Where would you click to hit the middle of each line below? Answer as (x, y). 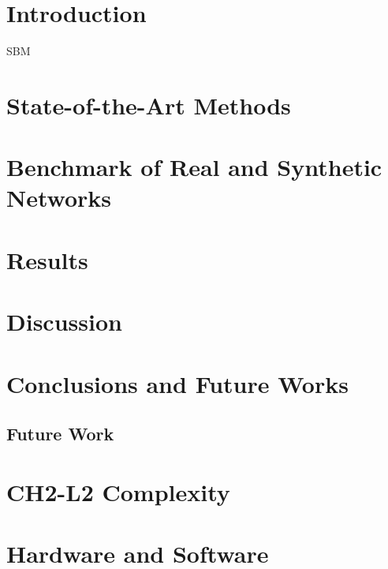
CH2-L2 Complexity (118, 491)
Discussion (64, 322)
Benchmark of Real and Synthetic (194, 167)
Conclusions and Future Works (177, 383)
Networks (59, 198)
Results (47, 259)
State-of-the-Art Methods (149, 105)
